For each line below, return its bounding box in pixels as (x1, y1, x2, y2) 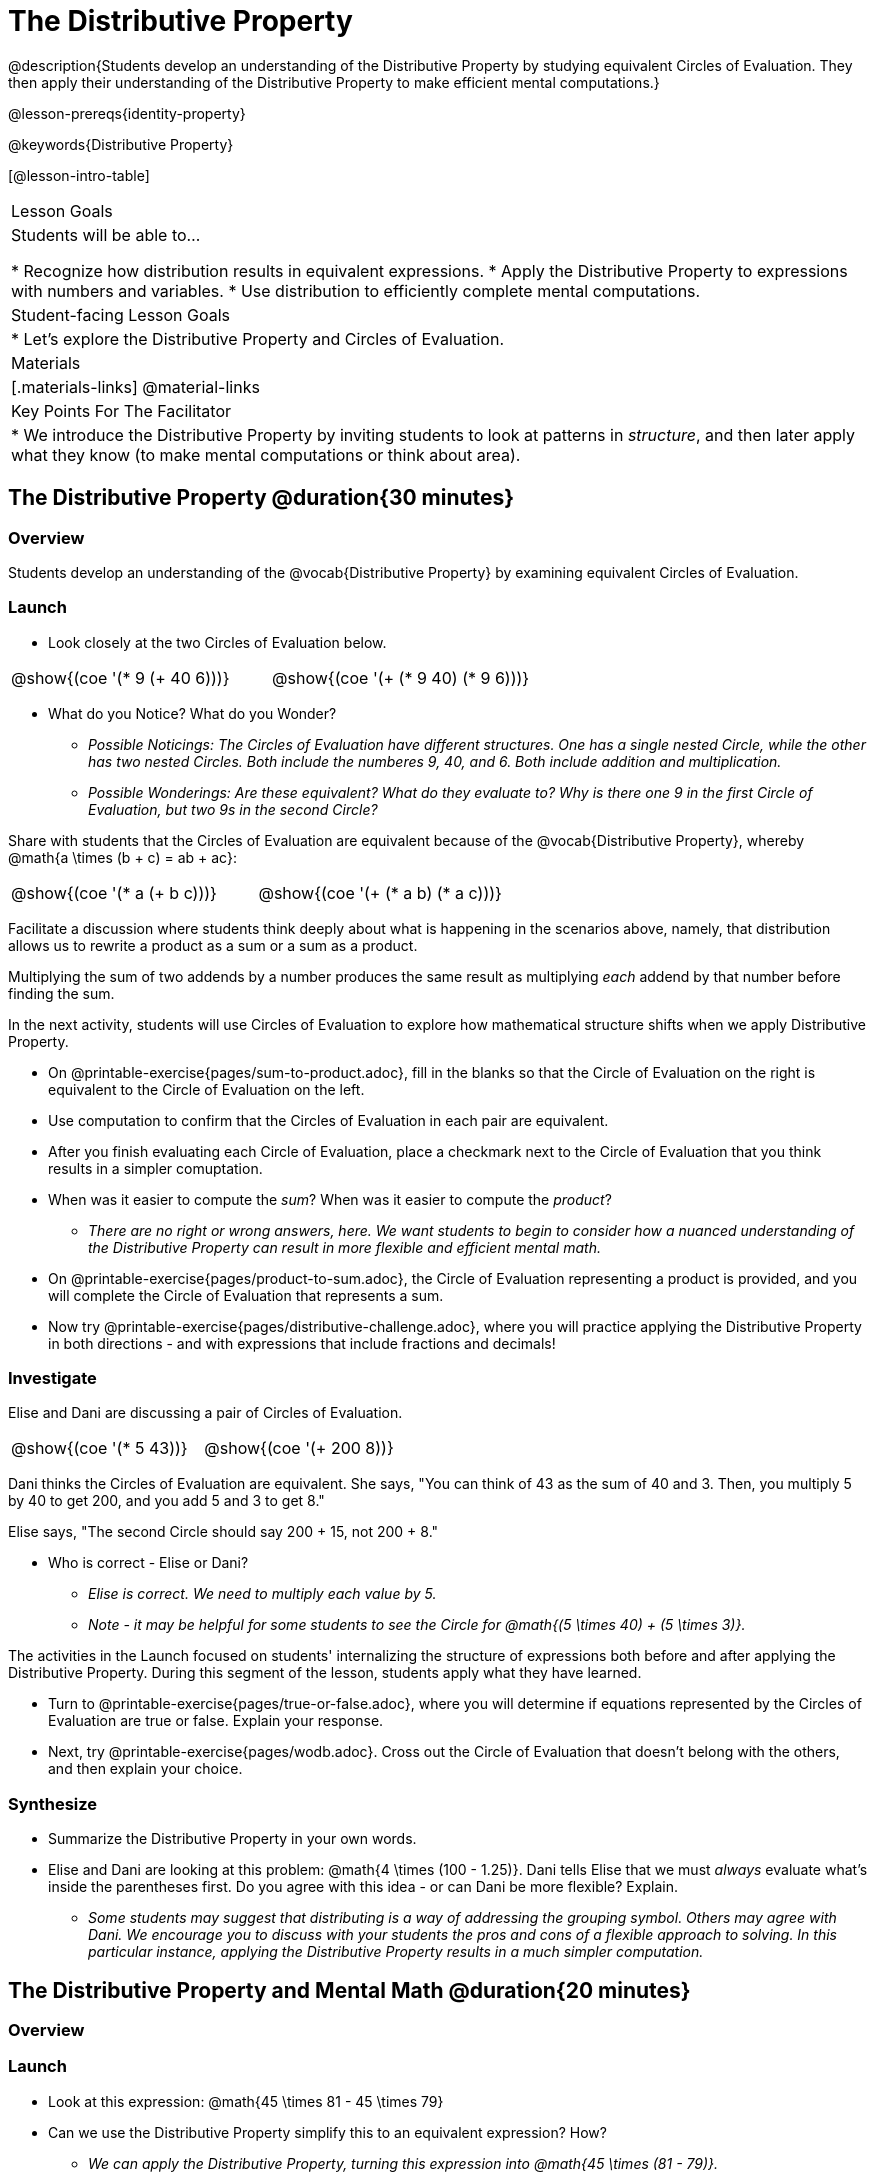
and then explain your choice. (48, 1760, 243, 1778)
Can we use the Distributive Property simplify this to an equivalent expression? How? (48, 2123, 607, 2141)
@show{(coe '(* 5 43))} (11, 1438, 188, 1459)
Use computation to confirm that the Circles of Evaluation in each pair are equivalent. (48, 1111, 609, 1129)
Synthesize (8, 1793, 98, 1814)
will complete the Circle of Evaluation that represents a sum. (48, 1286, 444, 1304)
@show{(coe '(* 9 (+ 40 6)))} (11, 667, 230, 688)
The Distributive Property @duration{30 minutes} (8, 485, 515, 511)
